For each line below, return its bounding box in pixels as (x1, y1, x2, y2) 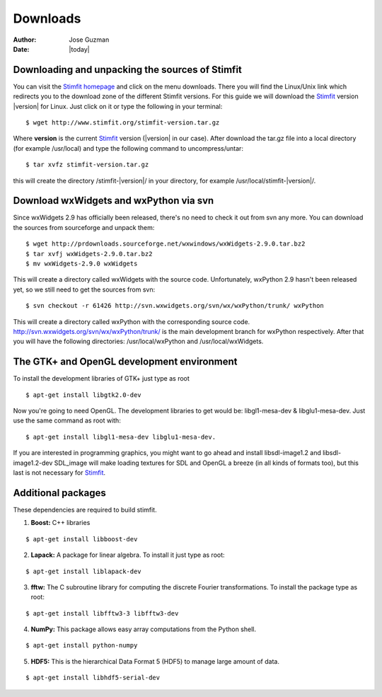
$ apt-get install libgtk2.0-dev (25, 391, 141, 399)
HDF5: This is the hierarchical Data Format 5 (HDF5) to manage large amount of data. (30, 657, 279, 665)
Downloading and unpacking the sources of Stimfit (13, 64, 242, 76)
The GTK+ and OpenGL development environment (13, 356, 238, 368)
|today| (69, 45, 90, 53)
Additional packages (13, 487, 106, 499)
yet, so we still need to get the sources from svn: (13, 285, 156, 294)
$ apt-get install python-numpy (25, 641, 138, 650)
